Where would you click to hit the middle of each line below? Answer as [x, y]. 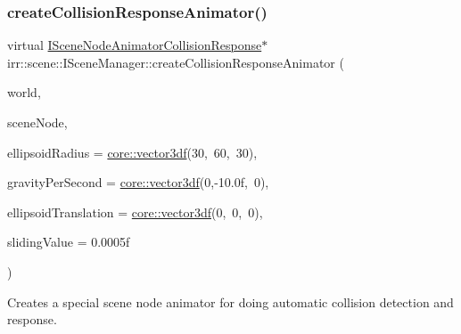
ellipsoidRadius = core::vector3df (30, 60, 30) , [132, 152]
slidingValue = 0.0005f [69, 242]
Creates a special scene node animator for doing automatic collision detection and [230, 301]
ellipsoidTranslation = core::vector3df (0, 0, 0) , [135, 212]
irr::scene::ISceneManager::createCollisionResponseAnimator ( [176, 62]
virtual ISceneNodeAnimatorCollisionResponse [135, 45]
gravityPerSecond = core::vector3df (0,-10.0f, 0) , [138, 182]
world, [24, 92]
